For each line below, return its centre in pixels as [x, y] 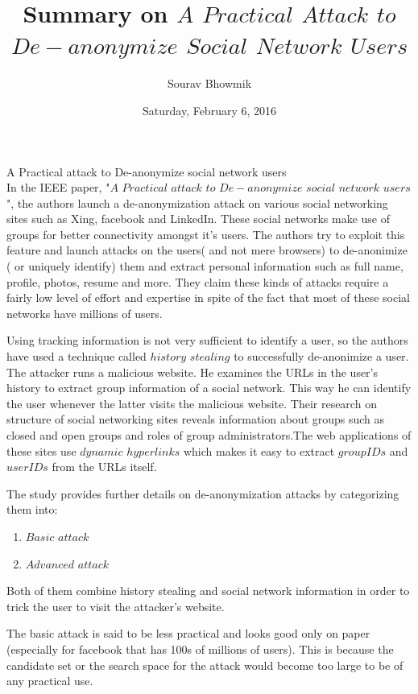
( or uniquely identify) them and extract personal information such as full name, [205, 266]
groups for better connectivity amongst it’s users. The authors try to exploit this [206, 234]
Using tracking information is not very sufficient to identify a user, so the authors [207, 340]
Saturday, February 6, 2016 [209, 110]
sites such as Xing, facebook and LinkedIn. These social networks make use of [199, 219]
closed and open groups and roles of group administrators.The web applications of [209, 435]
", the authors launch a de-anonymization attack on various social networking [197, 202]
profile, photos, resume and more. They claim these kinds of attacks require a [198, 281]
